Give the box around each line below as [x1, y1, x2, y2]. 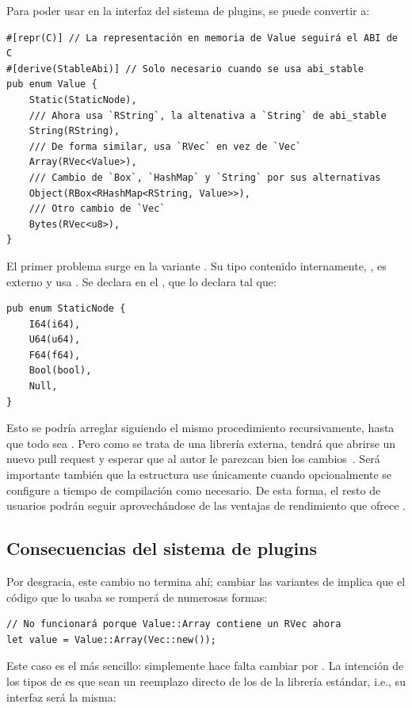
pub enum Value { [6, 78, 97, 90]
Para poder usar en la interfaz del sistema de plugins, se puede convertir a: [6, 2, 370, 18]
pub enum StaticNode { [6, 303, 126, 315]
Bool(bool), [29, 365, 92, 377]
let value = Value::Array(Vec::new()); [6, 633, 216, 645]
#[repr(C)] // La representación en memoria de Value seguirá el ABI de [6, 32, 398, 44]
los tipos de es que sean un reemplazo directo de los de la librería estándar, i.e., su [6, 672, 406, 689]
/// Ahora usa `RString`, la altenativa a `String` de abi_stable [29, 109, 387, 121]
